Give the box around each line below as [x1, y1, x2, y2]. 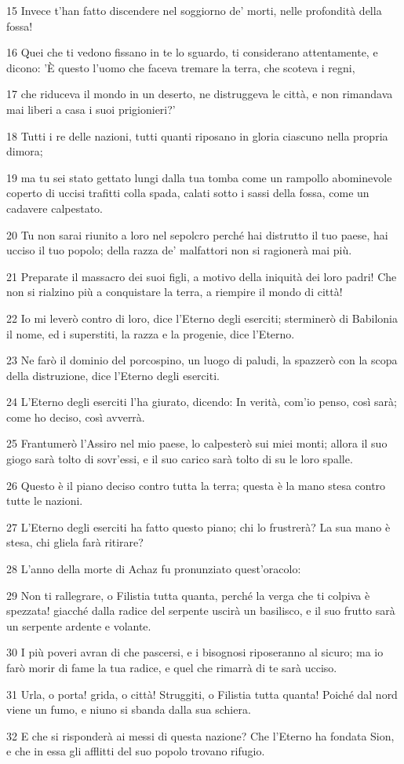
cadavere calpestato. [6, 199, 103, 216]
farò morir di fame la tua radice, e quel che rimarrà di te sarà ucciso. [6, 660, 337, 675]
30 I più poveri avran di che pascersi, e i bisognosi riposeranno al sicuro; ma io [6, 644, 384, 660]
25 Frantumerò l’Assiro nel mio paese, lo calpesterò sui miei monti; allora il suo [6, 435, 388, 451]
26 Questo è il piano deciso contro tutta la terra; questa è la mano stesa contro [6, 477, 386, 493]
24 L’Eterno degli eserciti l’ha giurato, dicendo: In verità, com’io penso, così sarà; [6, 393, 397, 410]
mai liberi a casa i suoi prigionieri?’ [6, 101, 176, 117]
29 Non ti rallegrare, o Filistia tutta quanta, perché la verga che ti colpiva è [6, 587, 370, 603]
